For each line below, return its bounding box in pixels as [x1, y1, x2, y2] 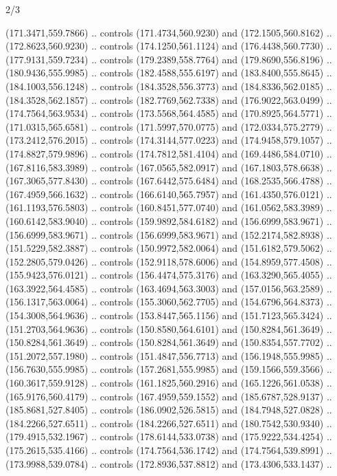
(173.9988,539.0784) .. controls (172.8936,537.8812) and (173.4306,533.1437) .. [5, 456, 332, 470]
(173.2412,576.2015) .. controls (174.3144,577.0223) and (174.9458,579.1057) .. [5, 133, 332, 147]
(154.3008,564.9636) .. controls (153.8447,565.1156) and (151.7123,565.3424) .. [5, 308, 332, 323]
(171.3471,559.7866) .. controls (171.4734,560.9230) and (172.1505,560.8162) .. [5, 25, 332, 39]
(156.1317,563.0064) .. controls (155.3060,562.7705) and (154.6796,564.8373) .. [5, 294, 332, 309]
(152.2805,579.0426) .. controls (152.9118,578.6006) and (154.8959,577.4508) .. [5, 254, 332, 268]
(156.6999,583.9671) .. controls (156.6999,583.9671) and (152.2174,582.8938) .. [5, 227, 332, 241]
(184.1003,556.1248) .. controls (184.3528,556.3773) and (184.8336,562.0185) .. [5, 78, 332, 93]
